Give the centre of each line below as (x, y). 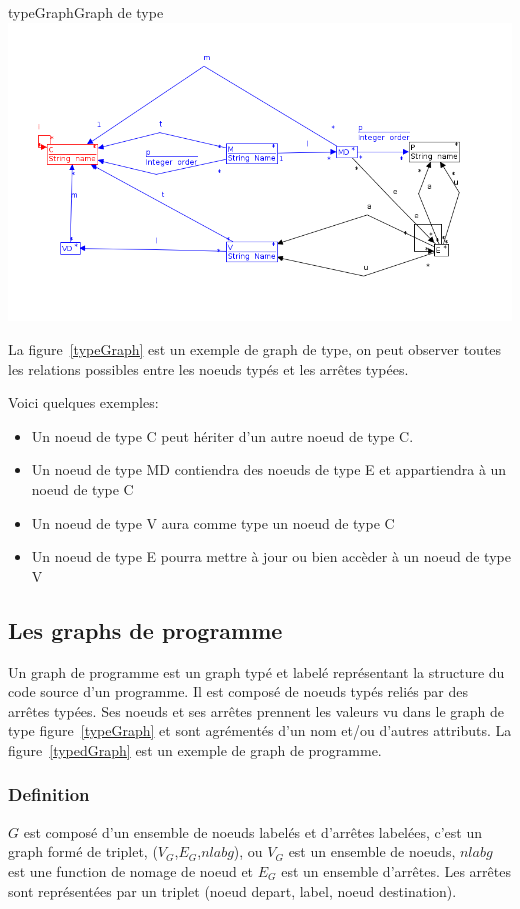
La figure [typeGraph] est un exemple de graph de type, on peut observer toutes (255, 349)
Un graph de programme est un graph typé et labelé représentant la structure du (256, 671)
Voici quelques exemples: (83, 402)
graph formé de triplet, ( (83, 851)
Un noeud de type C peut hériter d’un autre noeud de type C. (222, 435)
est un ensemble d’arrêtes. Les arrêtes (396, 870)
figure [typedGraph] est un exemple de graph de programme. (195, 749)
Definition (49, 794)
